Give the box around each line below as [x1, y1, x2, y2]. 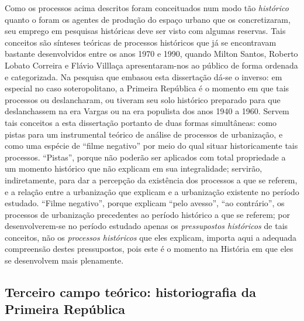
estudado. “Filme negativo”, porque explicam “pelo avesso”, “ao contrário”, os [5, 197, 285, 209]
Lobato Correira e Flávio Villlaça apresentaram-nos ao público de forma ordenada [5, 59, 298, 71]
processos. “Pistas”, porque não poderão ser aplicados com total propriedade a [5, 151, 286, 163]
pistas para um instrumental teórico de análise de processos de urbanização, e [5, 128, 283, 140]
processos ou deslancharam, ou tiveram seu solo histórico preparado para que [5, 93, 281, 105]
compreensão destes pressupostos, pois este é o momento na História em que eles [5, 243, 293, 255]
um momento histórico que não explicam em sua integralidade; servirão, [5, 162, 262, 175]
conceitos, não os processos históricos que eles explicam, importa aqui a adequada [5, 231, 297, 243]
